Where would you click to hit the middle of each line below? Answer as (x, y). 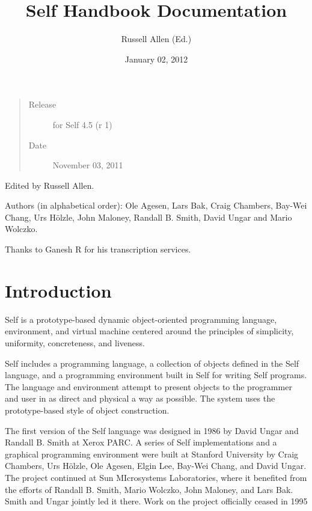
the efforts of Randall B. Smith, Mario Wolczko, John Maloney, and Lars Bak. (149, 489)
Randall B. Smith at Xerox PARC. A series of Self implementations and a (141, 442)
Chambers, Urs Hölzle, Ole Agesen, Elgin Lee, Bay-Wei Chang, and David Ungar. (156, 466)
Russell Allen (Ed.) (156, 39)
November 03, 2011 (88, 165)
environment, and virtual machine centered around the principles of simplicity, (149, 331)
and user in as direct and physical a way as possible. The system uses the (140, 398)
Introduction (58, 290)
